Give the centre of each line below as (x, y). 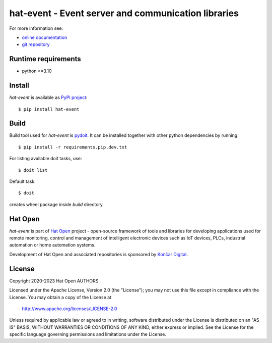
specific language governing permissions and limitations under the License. (88, 334)
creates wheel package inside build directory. (57, 204)
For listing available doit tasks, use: (46, 159)
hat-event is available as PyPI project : (48, 97)
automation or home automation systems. (52, 245)
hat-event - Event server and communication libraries (124, 13)
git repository (36, 44)
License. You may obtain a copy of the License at (60, 297)
